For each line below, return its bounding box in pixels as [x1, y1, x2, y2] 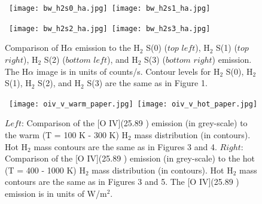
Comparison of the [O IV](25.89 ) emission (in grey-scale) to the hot [5, 152, 255, 165]
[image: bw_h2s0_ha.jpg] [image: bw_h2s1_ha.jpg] [9, 4, 211, 13]
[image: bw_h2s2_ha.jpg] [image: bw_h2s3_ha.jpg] [9, 24, 211, 33]
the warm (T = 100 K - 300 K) [5, 128, 119, 141]
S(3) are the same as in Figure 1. [87, 77, 208, 89]
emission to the [75, 41, 131, 54]
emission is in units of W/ [5, 187, 100, 199]
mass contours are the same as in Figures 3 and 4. [33, 140, 217, 153]
